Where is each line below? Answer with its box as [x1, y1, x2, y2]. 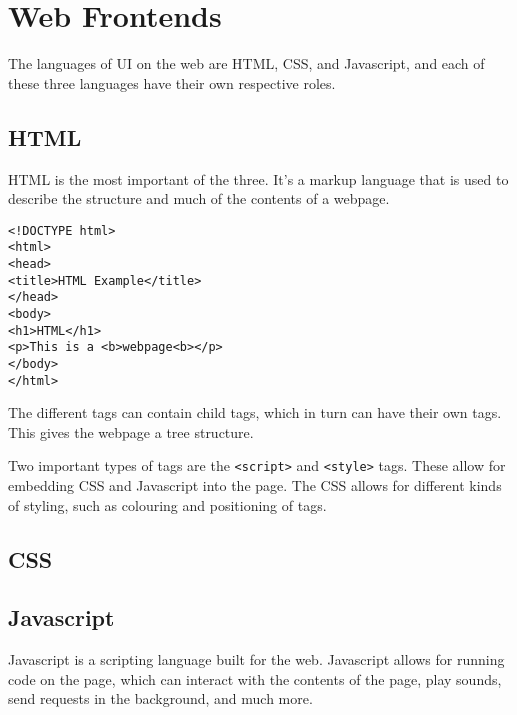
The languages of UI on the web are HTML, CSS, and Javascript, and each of [8, 53, 485, 74]
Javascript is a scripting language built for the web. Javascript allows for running [8, 649, 505, 670]
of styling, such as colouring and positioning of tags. [8, 494, 327, 515]
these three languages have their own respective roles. [8, 72, 336, 93]
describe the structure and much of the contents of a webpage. [8, 188, 390, 209]
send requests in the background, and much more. [8, 688, 313, 709]
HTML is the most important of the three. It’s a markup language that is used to [8, 168, 509, 189]
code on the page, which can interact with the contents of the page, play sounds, [8, 668, 502, 689]
